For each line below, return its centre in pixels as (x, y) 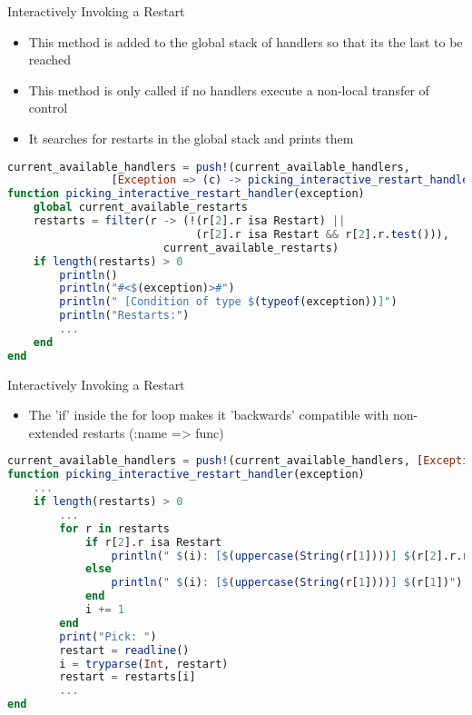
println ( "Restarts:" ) (124, 316)
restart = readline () (124, 650)
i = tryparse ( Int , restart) (144, 664)
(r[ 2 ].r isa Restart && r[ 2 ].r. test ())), (322, 234)
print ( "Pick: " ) (108, 636)
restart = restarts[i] (128, 677)
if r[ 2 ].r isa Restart (153, 542)
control (48, 108)
